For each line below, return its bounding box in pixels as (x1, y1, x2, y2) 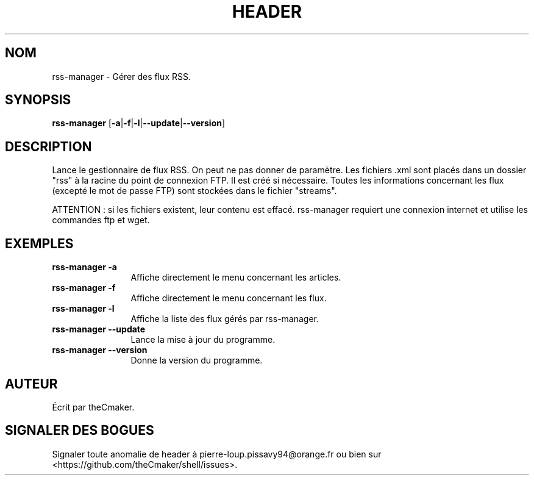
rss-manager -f (52, 282, 116, 293)
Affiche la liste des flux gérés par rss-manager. (130, 313, 319, 324)
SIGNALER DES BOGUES (5, 423, 154, 439)
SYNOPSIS (5, 92, 71, 108)
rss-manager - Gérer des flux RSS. (52, 71, 191, 82)
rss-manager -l (52, 303, 115, 314)
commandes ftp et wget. (52, 215, 150, 226)
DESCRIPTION (5, 138, 92, 154)
